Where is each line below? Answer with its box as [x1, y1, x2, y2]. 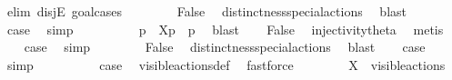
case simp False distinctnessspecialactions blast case [24, 37, 426, 56]
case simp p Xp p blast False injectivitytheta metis [6, 19, 444, 38]
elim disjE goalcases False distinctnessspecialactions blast [6, 2, 407, 20]
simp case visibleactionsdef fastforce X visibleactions [6, 55, 446, 74]
